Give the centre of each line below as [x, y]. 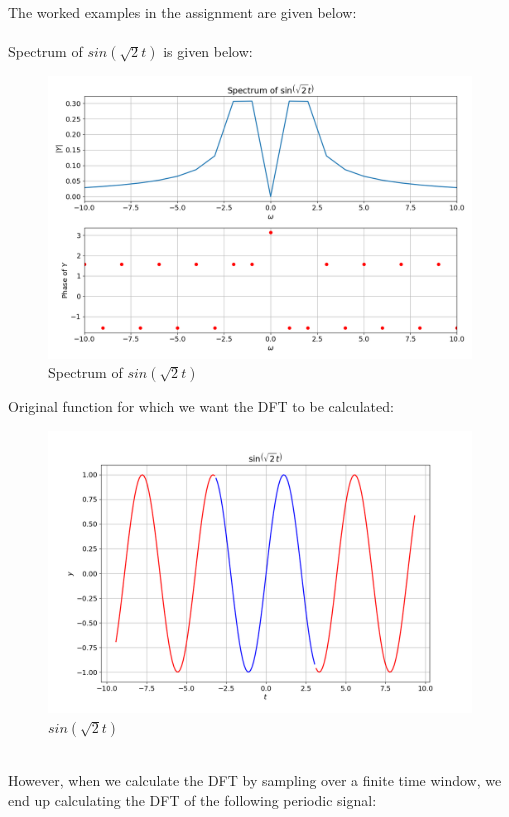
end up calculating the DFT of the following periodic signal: [192, 799]
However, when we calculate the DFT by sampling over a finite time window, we [255, 780]
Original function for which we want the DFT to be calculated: [201, 406]
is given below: [208, 51]
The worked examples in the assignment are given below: [182, 12]
